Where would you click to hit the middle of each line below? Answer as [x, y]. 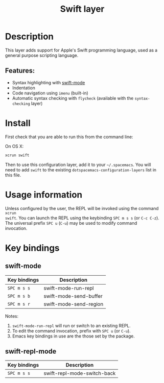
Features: [20, 71]
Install [18, 123]
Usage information [44, 195]
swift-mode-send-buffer [73, 296]
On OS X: [14, 146]
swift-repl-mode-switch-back [80, 373]
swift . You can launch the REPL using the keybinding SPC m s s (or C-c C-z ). [82, 218]
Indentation [23, 88]
